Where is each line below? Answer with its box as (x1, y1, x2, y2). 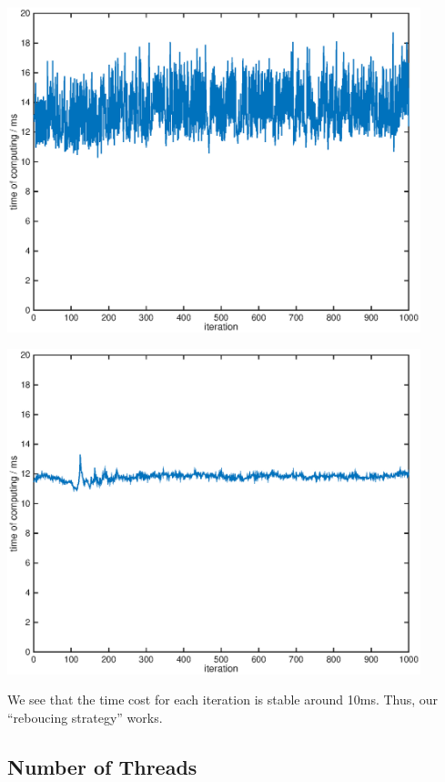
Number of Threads (7, 752, 197, 780)
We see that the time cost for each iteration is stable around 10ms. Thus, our (7, 690, 439, 709)
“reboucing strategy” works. (7, 707, 163, 726)
